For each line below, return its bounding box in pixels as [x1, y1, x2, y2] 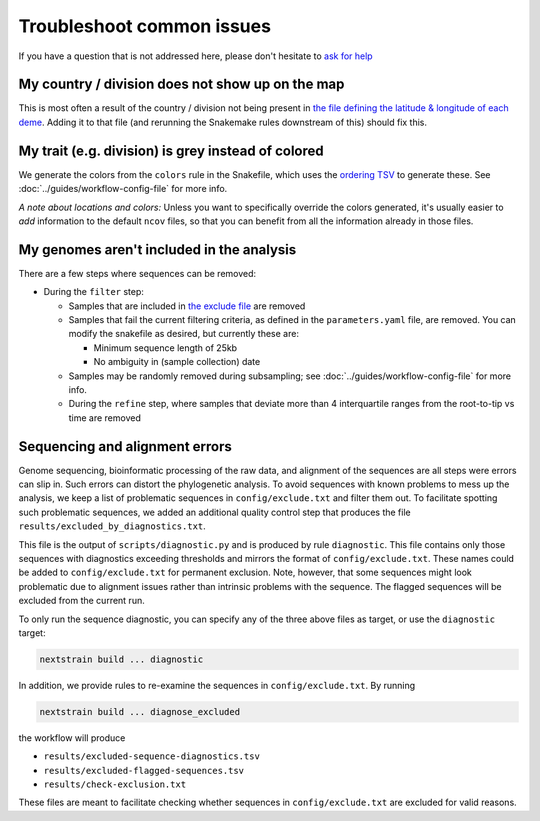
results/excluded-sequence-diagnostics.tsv [43, 751, 260, 762]
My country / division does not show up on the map [18, 76, 345, 93]
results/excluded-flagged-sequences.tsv [43, 765, 245, 776]
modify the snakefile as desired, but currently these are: [68, 328, 300, 340]
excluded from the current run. [18, 595, 145, 607]
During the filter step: [43, 286, 145, 298]
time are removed [68, 411, 142, 424]
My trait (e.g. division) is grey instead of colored [18, 142, 324, 159]
